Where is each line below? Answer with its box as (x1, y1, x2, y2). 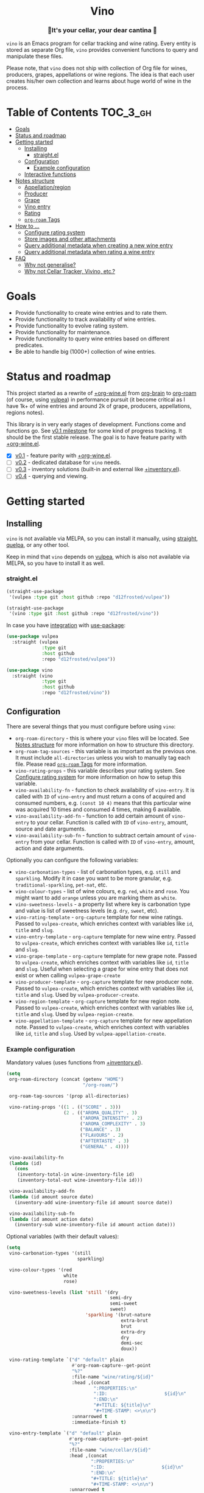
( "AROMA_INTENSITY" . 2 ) (80, 1115, 143, 1122)
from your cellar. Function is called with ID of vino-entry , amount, (30, 838, 195, 845)
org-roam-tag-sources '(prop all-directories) (9, 1093, 130, 1099)
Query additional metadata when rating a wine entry (24, 248, 155, 256)
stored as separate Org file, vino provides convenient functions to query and (6, 46, 199, 54)
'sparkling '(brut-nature (85, 1312, 151, 1318)
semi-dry (110, 1295, 132, 1301)
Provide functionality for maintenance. (15, 329, 111, 336)
